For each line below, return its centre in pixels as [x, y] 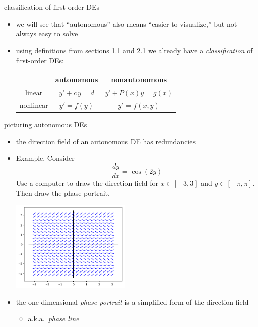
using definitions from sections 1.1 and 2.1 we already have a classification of [134, 50]
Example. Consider [45, 158]
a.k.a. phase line [53, 319]
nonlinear [34, 105]
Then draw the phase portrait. [63, 193]
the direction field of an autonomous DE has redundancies [106, 141]
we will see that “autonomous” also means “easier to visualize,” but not [126, 23]
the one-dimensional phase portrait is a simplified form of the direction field [132, 302]
